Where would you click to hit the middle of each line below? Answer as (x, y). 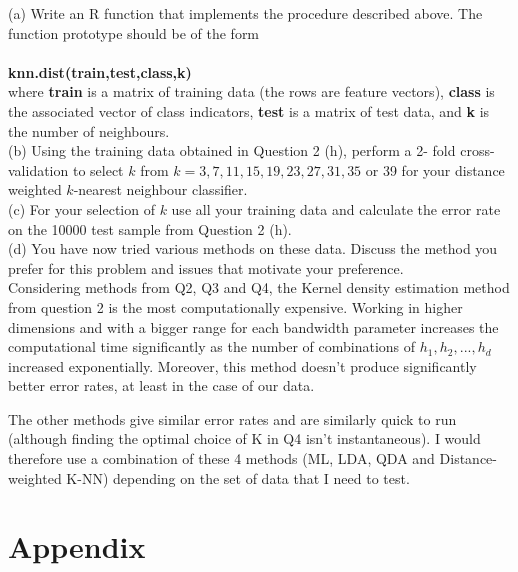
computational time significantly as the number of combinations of (212, 346)
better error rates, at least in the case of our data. (161, 385)
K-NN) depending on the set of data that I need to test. (238, 477)
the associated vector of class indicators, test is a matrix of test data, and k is (249, 110)
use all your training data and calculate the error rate (336, 208)
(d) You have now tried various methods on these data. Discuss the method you (253, 248)
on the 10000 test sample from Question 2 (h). (150, 228)
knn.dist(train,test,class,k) (100, 71)
